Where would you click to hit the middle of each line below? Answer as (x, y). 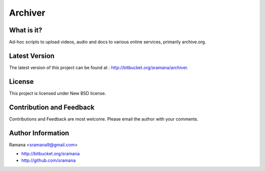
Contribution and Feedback (52, 107)
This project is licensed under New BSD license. (58, 93)
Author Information (39, 133)
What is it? (26, 30)
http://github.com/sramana (49, 160)
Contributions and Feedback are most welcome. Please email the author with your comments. (104, 119)
